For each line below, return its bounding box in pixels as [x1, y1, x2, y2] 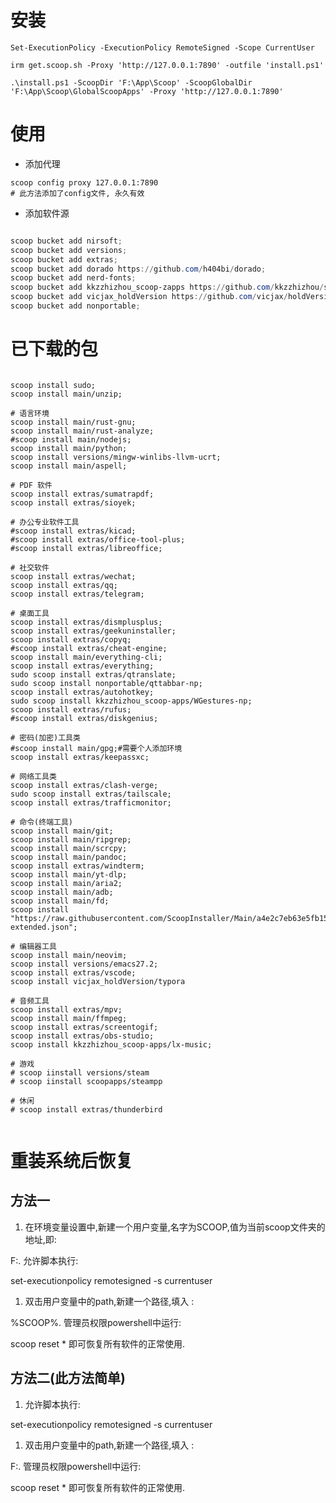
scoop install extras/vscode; [10, 967, 137, 978]
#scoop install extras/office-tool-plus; [10, 534, 186, 545]
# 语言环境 [10, 408, 50, 418]
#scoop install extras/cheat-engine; [10, 643, 168, 653]
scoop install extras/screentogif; [10, 1022, 159, 1032]
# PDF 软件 [10, 480, 53, 490]
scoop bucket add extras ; [10, 254, 118, 265]
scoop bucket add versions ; [10, 245, 128, 255]
